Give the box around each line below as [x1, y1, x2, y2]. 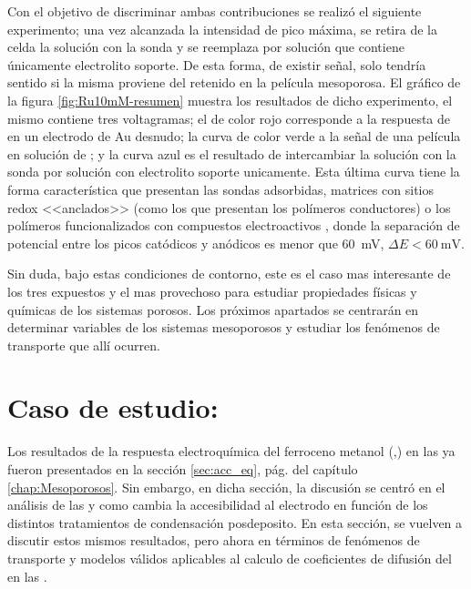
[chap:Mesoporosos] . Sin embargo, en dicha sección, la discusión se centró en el [7, 477, 445, 496]
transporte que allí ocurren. [7, 335, 160, 354]
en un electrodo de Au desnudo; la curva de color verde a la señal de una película [7, 127, 461, 146]
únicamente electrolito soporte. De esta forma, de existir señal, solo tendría [7, 55, 426, 74]
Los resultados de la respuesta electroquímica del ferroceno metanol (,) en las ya [7, 442, 456, 461]
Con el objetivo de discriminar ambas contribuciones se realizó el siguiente [7, 2, 422, 20]
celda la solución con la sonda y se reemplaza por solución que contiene [7, 37, 404, 56]
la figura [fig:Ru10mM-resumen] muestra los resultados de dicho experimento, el [7, 90, 453, 109]
